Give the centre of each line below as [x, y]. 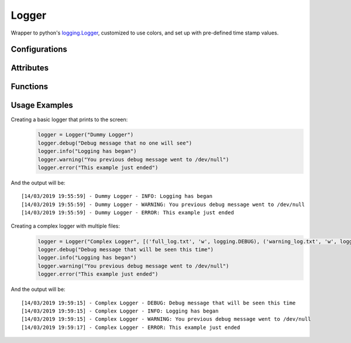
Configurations [39, 49]
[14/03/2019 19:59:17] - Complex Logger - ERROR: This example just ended [131, 327]
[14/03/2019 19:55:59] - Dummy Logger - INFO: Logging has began [117, 196]
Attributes [30, 68]
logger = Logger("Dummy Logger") [86, 135]
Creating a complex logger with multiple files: [65, 226]
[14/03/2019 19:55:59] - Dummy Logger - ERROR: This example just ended [128, 213]
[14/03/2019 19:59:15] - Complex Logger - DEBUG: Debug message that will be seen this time [159, 303]
